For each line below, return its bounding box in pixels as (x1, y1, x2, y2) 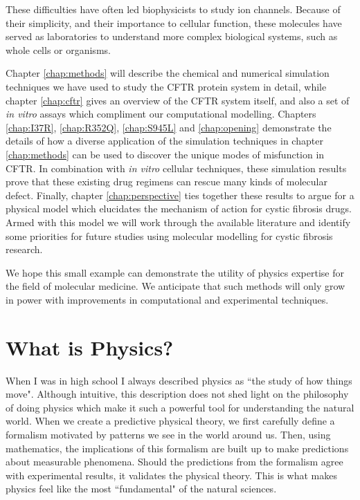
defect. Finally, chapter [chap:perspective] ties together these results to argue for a (6, 187, 354, 202)
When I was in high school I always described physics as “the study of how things (6, 373, 352, 387)
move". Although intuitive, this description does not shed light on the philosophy (6, 387, 349, 401)
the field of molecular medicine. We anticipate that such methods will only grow (6, 279, 345, 293)
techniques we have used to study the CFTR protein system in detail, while (6, 79, 327, 93)
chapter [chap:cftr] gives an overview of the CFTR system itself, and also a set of (6, 93, 350, 107)
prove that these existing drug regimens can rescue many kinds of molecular (6, 174, 327, 189)
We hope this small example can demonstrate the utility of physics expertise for (6, 265, 345, 279)
